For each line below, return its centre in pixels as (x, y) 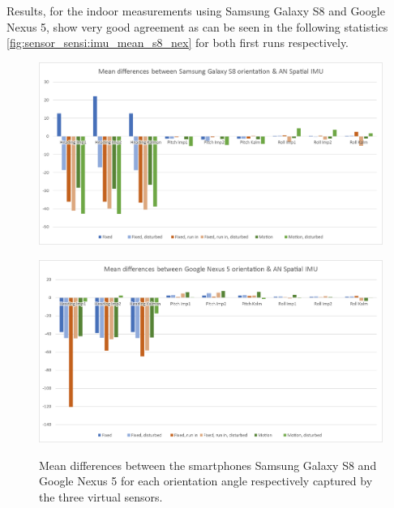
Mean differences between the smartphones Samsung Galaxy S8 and (208, 465)
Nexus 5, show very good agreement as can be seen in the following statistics (197, 26)
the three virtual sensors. (101, 496)
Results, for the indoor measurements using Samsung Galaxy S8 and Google (196, 11)
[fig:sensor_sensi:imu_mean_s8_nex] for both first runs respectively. (178, 43)
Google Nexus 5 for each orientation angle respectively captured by (206, 481)
